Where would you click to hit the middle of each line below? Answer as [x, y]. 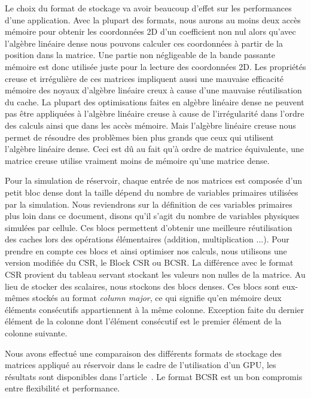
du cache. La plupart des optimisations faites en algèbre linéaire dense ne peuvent [155, 101]
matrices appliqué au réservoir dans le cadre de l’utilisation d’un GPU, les [141, 365]
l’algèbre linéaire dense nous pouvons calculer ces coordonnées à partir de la [144, 43]
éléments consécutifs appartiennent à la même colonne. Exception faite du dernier [155, 309]
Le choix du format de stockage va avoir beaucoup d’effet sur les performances [148, 8]
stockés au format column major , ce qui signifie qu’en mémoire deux [157, 298]
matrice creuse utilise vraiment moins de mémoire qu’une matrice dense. [137, 160]
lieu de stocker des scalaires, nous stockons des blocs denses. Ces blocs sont [142, 286]
